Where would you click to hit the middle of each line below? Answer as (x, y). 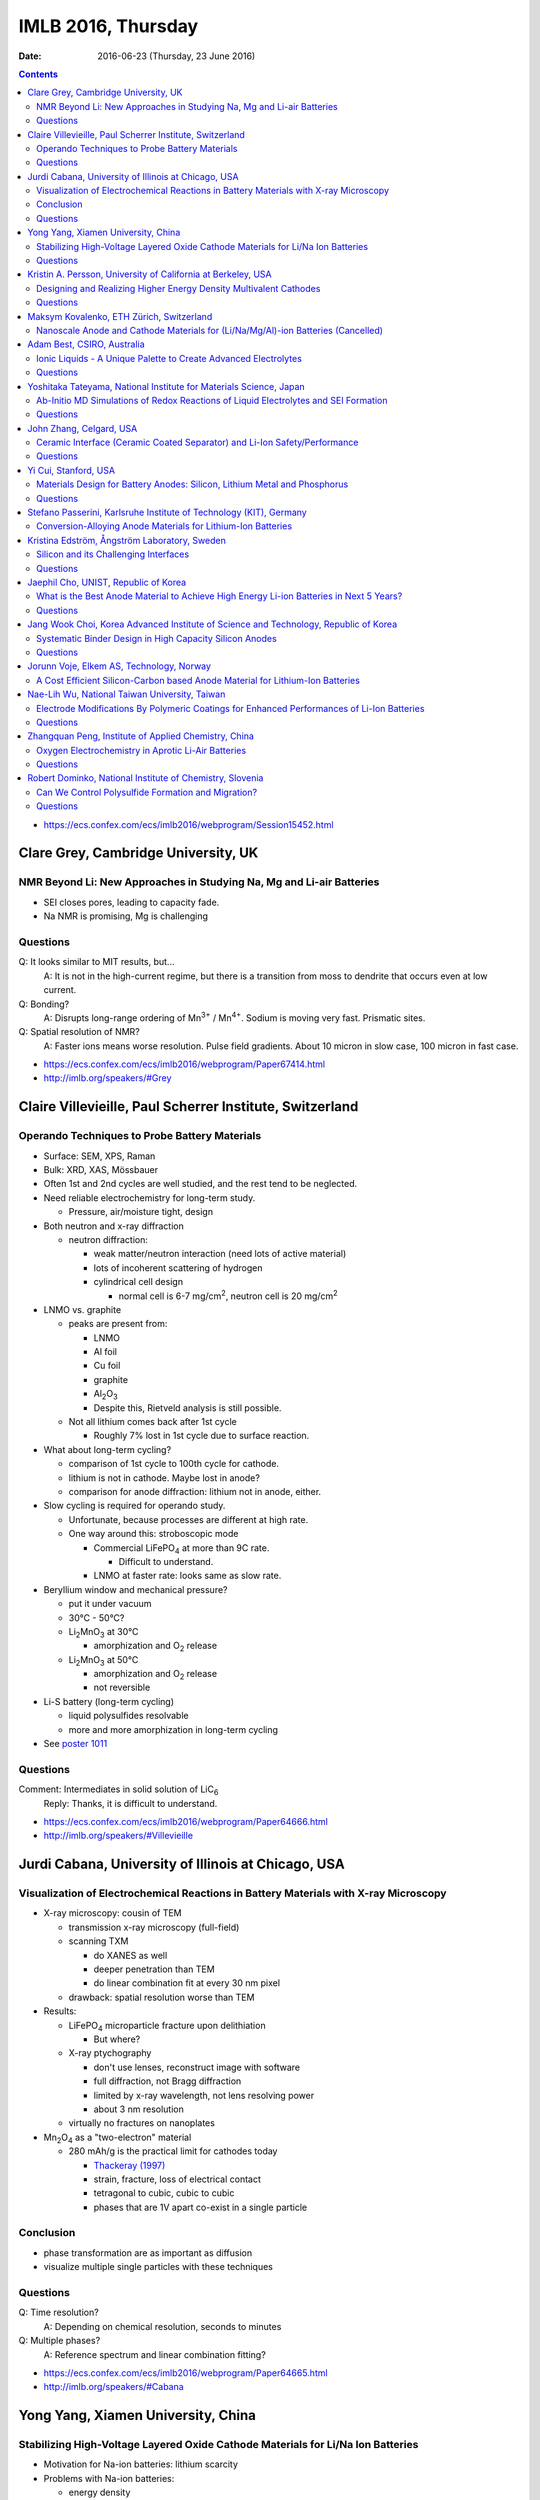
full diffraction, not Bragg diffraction (167, 2081)
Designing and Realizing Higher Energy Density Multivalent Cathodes (178, 288)
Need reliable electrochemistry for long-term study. (149, 1197)
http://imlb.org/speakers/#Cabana (113, 2387)
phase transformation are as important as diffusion (148, 2252)
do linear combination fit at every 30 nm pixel (186, 1983)
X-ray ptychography (110, 2053)
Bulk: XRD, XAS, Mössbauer (101, 1169)
